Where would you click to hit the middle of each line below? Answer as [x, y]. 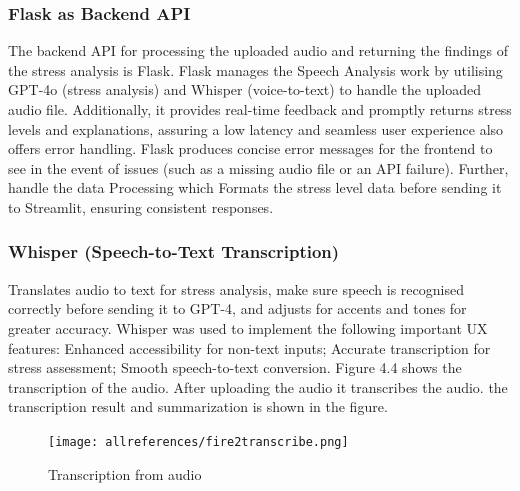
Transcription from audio [125, 473]
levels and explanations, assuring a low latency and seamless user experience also [256, 128]
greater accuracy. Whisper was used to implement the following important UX [248, 327]
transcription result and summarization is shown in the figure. [198, 406]
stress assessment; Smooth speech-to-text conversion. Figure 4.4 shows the [235, 367]
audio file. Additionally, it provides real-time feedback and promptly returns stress [260, 109]
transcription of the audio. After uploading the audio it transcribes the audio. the [258, 386]
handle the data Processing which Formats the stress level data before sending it [255, 187]
